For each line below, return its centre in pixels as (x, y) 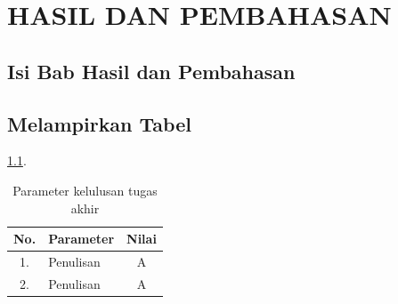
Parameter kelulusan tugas (85, 190)
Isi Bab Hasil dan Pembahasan (151, 71)
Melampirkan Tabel (99, 123)
